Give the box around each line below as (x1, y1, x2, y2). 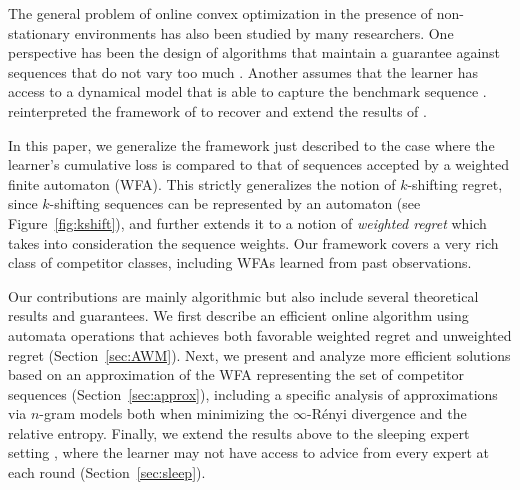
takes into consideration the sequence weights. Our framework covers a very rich (8, 232, 499, 253)
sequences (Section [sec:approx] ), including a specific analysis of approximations (8, 383, 498, 404)
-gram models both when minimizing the (39, 403, 289, 424)
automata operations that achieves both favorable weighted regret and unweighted (8, 324, 512, 345)
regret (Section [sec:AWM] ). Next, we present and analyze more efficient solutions (8, 344, 511, 365)
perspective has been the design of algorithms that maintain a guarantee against (8, 42, 501, 63)
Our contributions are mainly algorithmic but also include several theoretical (8, 285, 479, 306)
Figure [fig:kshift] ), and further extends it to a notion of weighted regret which (8, 212, 487, 233)
